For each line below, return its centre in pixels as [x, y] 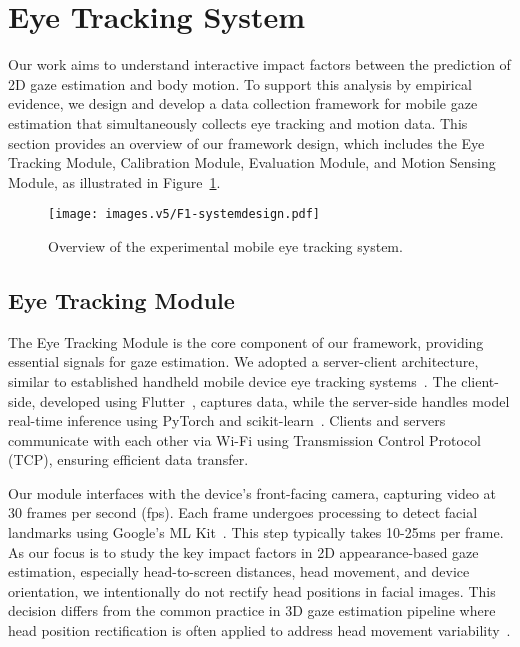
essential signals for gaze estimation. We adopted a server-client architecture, [243, 361]
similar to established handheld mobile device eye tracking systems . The [232, 380]
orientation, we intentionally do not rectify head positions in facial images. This [252, 590]
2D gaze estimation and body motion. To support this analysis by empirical [240, 83]
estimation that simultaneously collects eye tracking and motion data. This [238, 122]
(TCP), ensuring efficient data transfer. [128, 459]
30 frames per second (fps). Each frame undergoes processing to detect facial [243, 512]
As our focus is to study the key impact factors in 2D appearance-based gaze [243, 551]
